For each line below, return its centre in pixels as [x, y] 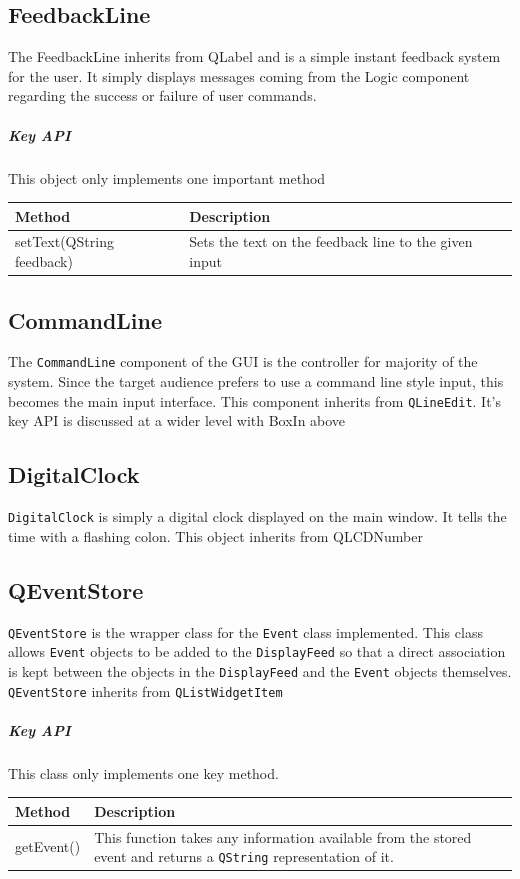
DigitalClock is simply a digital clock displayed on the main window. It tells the [257, 516]
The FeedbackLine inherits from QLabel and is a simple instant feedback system [254, 56]
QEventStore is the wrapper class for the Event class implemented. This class [245, 631]
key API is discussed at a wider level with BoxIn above [177, 420]
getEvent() [48, 846]
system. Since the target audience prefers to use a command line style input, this [256, 381]
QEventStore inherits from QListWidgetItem [145, 690]
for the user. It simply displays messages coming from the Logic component [239, 75]
